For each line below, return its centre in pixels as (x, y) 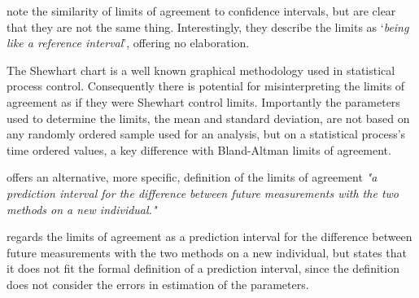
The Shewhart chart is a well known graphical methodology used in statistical (201, 70)
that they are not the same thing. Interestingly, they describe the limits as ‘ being (208, 26)
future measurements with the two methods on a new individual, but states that (207, 252)
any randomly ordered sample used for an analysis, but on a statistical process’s (206, 134)
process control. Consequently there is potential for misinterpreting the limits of (206, 86)
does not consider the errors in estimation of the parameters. (158, 284)
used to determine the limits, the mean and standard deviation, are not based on (208, 118)
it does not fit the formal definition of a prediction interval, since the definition (203, 268)
